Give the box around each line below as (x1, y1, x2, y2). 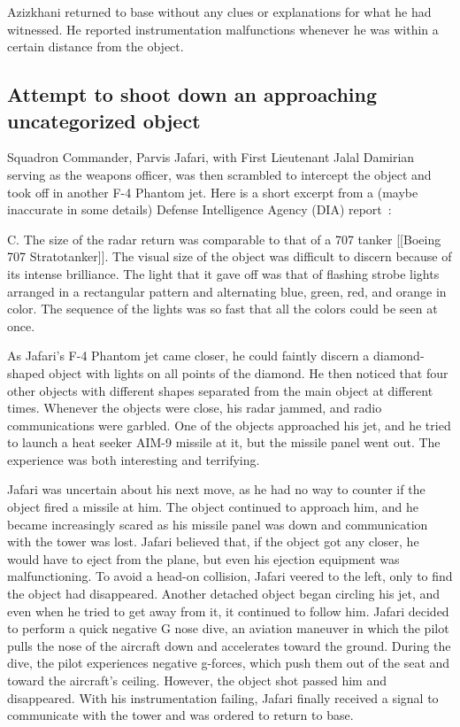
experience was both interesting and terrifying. (7, 450, 260, 468)
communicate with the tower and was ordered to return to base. (7, 706, 354, 724)
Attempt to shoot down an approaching (7, 81, 378, 108)
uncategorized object (7, 106, 201, 134)
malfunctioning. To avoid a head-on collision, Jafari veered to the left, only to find (7, 567, 453, 585)
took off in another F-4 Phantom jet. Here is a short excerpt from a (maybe (7, 182, 418, 201)
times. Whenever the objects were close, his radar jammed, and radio (7, 398, 382, 417)
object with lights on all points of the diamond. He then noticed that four (49, 363, 448, 382)
